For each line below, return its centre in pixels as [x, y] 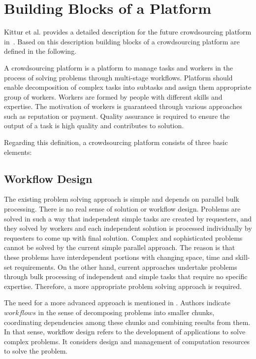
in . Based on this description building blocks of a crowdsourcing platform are [122, 41]
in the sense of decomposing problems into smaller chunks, [126, 312]
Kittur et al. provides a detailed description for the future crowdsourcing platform [128, 32]
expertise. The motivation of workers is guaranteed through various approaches [123, 106]
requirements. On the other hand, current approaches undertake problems [126, 267]
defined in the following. [40, 51]
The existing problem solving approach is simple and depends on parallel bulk [122, 199]
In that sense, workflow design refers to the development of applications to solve [125, 332]
